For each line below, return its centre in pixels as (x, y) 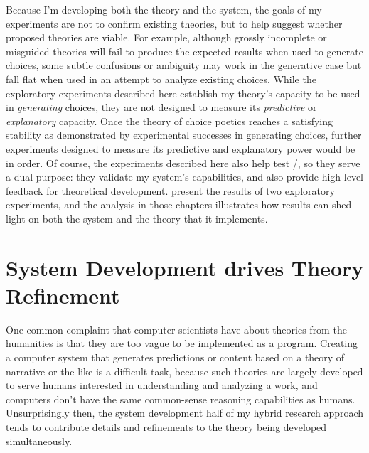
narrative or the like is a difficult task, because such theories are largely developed (184, 371)
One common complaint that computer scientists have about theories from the (176, 329)
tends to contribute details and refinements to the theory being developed (166, 426)
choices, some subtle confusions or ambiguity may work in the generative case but (184, 65)
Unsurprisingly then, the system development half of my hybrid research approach (185, 413)
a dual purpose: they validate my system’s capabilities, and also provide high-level (184, 177)
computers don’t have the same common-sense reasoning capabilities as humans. (181, 399)
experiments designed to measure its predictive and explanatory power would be (181, 148)
